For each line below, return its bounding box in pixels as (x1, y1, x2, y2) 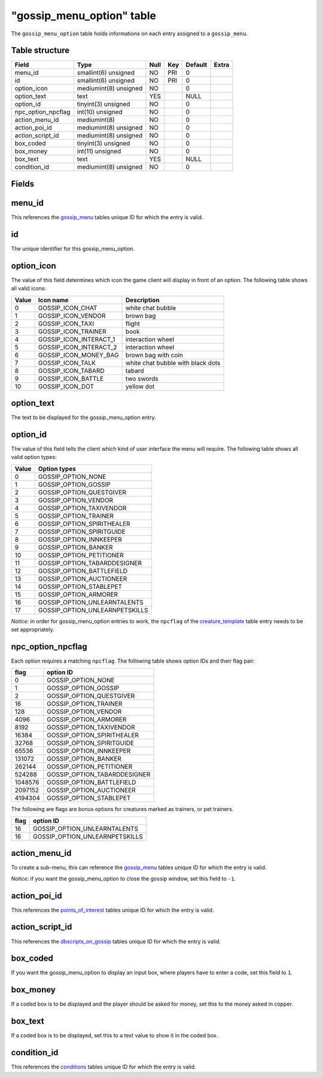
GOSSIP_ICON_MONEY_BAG (38, 351, 119, 359)
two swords (125, 374, 159, 382)
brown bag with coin (125, 351, 184, 359)
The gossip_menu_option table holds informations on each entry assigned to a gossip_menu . (11, 30, 248, 37)
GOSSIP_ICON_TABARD (38, 366, 105, 375)
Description (125, 296, 160, 304)
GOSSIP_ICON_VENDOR (38, 311, 106, 320)
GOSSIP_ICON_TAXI (38, 319, 95, 327)
